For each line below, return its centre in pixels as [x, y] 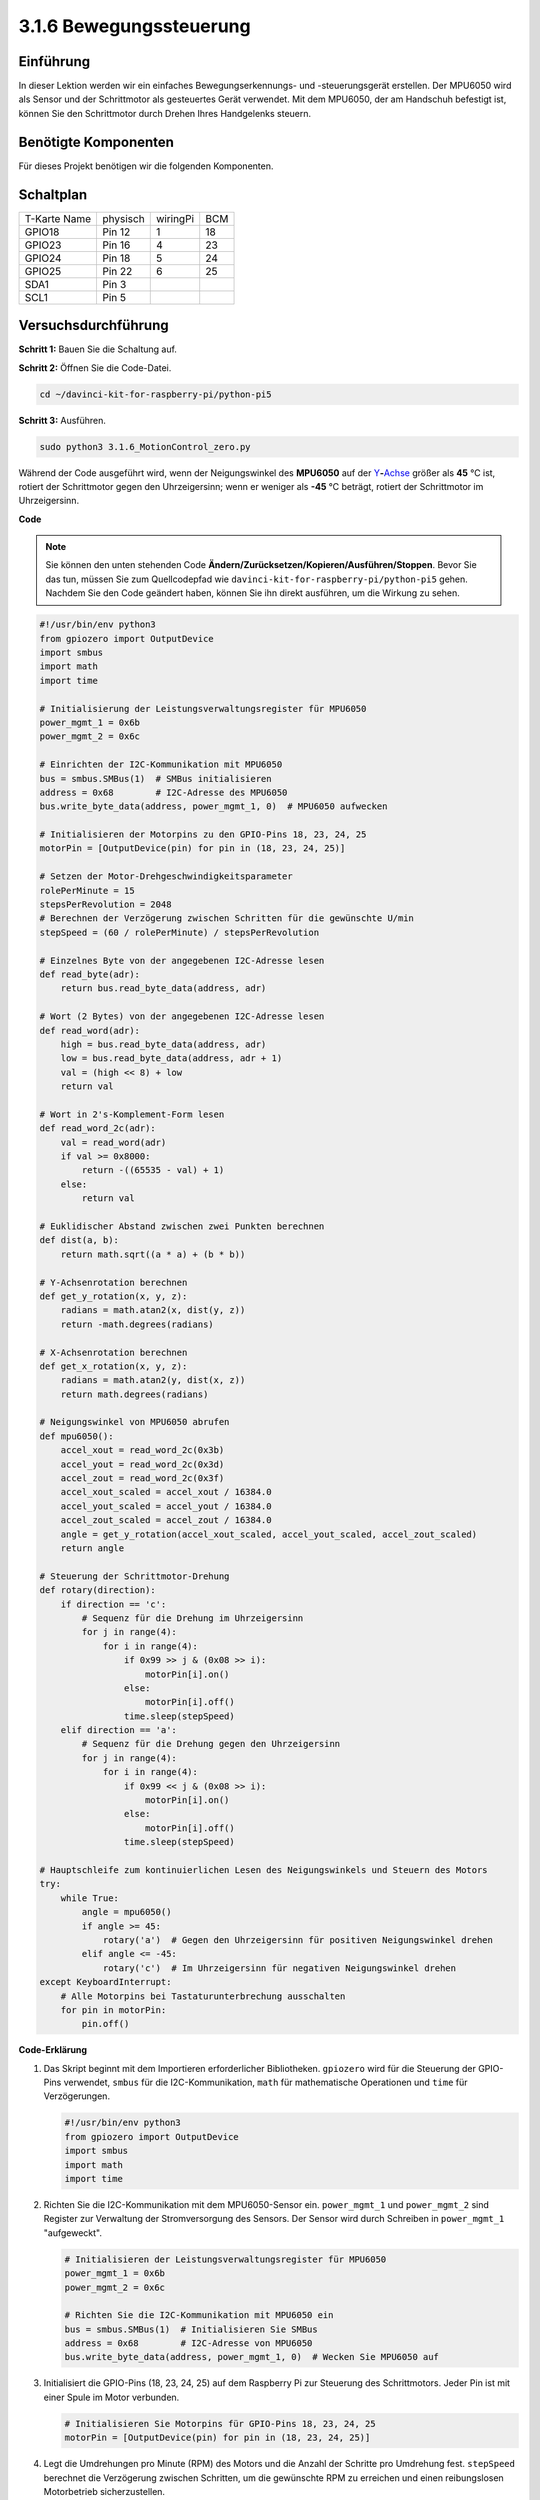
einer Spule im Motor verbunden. [111, 2397]
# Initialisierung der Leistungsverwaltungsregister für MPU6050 [203, 708]
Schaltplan [53, 194]
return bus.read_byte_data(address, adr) [163, 988]
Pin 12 [116, 232]
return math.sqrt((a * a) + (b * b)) [153, 1254]
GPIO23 [43, 245]
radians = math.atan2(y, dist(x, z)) [153, 1380]
